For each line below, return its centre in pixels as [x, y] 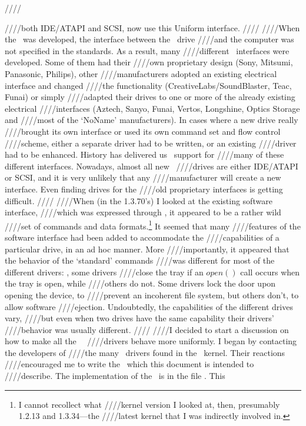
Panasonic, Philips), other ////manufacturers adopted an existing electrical [141, 73]
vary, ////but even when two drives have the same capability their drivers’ [139, 318]
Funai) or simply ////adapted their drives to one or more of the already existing [150, 97]
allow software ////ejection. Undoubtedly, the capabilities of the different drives [149, 306]
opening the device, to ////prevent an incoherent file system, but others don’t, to [152, 294]
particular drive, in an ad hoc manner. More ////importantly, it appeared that [147, 249]
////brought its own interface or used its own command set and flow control [143, 131]
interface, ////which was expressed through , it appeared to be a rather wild [143, 212]
